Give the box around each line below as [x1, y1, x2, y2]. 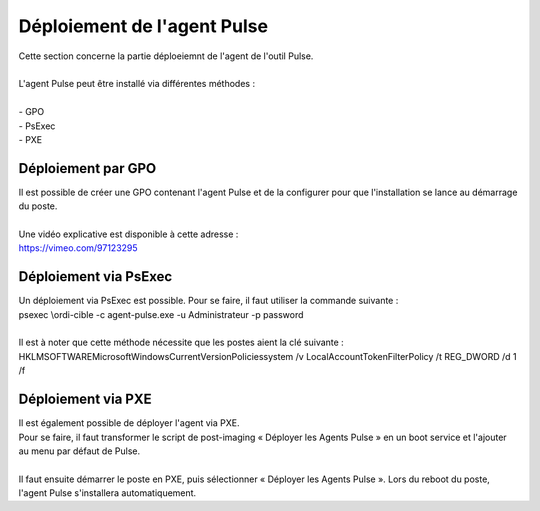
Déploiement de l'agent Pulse [18, 15, 269, 37]
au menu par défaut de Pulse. [18, 445, 140, 457]
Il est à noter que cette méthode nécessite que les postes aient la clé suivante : [18, 336, 344, 349]
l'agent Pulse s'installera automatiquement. [18, 487, 197, 499]
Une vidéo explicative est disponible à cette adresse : [18, 228, 239, 240]
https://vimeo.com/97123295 [18, 242, 139, 254]
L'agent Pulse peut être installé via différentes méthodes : [18, 78, 255, 90]
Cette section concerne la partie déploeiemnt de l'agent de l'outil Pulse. [18, 50, 314, 62]
